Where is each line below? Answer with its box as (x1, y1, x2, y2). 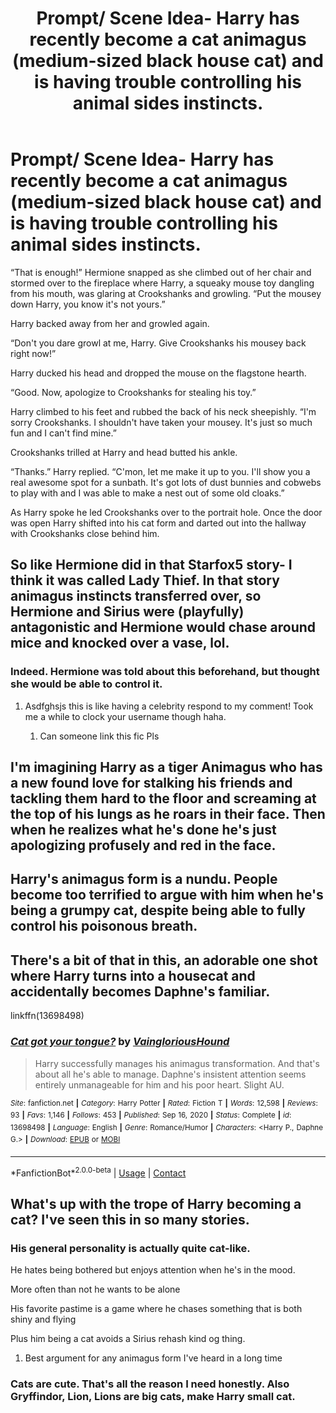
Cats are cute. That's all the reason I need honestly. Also (10, 1377, 290, 1391)
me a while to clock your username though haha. (24, 710, 227, 722)
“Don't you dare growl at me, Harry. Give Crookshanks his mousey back (10, 337, 307, 349)
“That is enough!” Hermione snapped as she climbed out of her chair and (10, 266, 312, 278)
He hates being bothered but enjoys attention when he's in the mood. (10, 1264, 296, 1276)
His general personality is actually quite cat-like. (10, 1242, 251, 1256)
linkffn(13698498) (10, 1010, 85, 1022)
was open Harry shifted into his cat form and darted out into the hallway (10, 517, 307, 529)
